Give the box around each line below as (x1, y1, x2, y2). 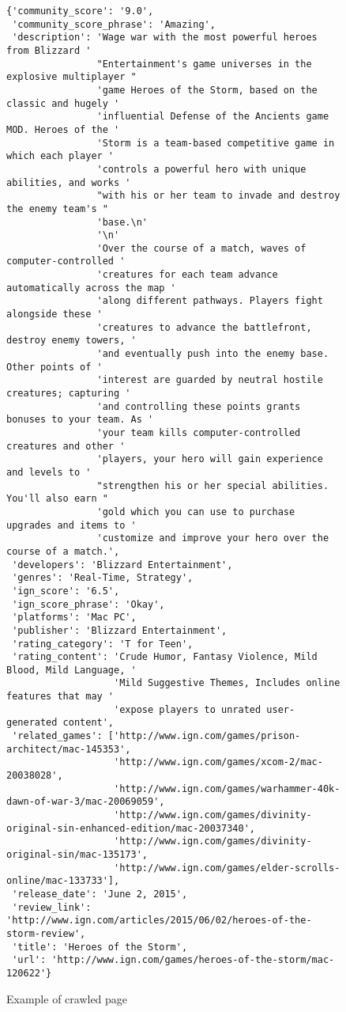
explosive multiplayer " (6, 71, 137, 83)
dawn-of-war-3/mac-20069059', (6, 796, 165, 808)
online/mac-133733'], (6, 875, 120, 887)
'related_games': (12, 730, 103, 742)
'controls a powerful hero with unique (96, 163, 307, 175)
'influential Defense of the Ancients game (96, 111, 329, 123)
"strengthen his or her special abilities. (96, 479, 329, 491)
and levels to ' (6, 466, 92, 478)
